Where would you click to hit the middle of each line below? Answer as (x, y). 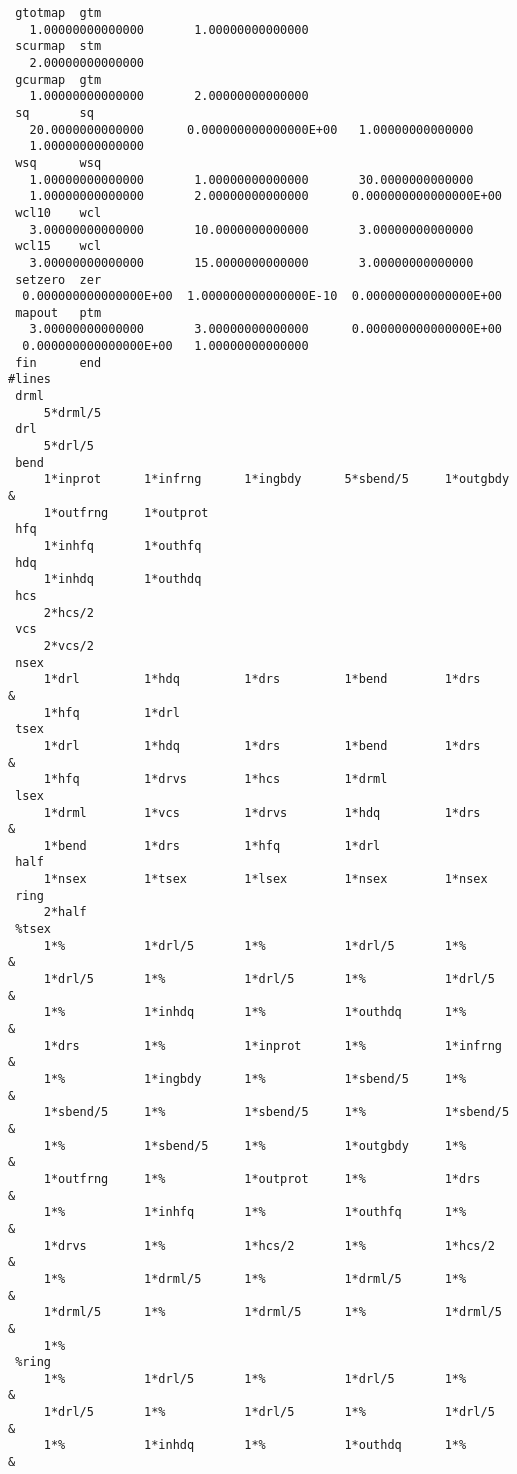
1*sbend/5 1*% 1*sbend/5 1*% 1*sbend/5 (276, 1112)
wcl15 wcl (58, 246)
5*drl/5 (68, 446)
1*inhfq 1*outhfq (122, 546)
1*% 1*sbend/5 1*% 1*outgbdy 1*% (255, 1145)
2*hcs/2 (68, 612)
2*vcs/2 (68, 645)
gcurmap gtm (58, 79)
